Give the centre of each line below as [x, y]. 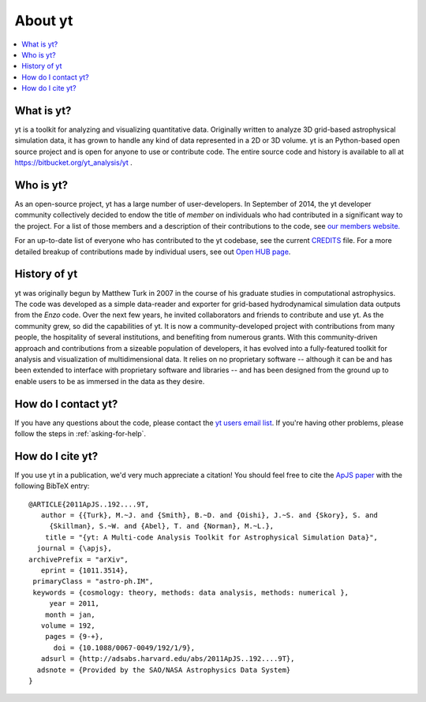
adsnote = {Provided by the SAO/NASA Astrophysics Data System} [164, 670]
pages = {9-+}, [74, 637]
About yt [44, 21]
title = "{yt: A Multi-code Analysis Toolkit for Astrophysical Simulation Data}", [211, 537]
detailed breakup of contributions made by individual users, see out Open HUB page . [153, 252]
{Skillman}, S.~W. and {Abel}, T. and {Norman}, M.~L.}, [162, 526]
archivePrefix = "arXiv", [79, 559]
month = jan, [70, 614]
